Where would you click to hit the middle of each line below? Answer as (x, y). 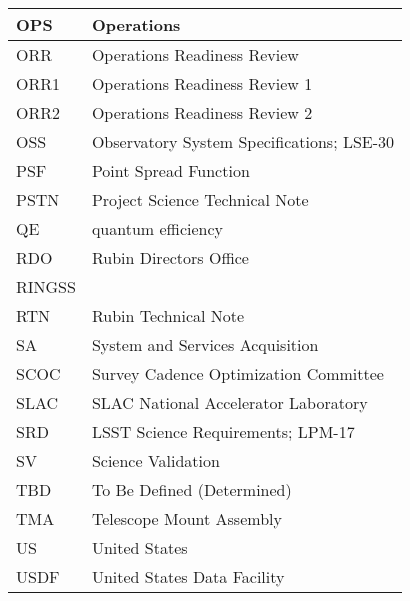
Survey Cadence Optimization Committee (237, 373)
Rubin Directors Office (170, 257)
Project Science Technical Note (200, 199)
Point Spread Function (170, 170)
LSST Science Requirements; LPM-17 (223, 431)
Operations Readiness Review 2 (202, 112)
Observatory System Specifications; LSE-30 (243, 141)
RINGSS (46, 286)
